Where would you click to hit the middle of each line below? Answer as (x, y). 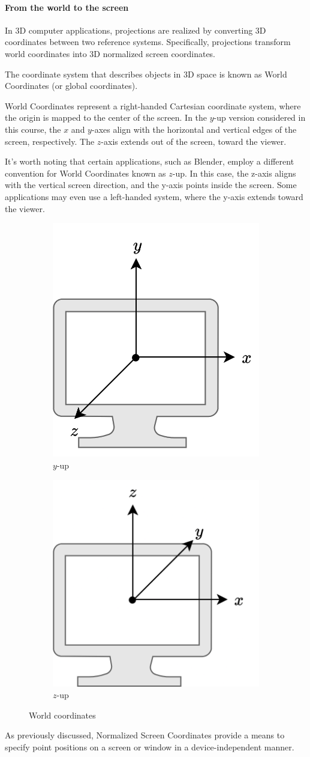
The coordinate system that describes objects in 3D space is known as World (146, 74)
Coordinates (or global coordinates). (71, 86)
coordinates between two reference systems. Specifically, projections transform (148, 42)
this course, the (33, 129)
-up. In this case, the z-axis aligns (234, 173)
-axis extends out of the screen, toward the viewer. (194, 141)
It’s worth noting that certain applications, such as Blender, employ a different (150, 161)
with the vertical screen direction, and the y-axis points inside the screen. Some (151, 185)
